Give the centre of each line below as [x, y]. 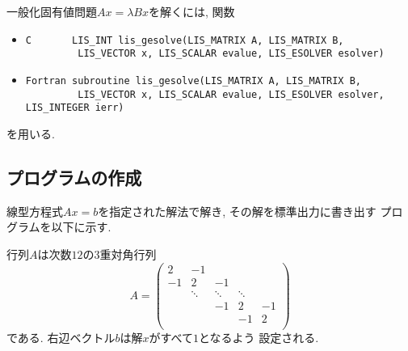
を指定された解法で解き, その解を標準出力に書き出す [237, 211]
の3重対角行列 [120, 254]
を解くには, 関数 [192, 11]
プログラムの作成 [74, 177]
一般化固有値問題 [52, 11]
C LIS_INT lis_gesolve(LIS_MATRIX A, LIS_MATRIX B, [185, 40]
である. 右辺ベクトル [61, 337]
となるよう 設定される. [259, 337]
